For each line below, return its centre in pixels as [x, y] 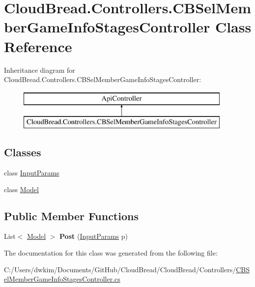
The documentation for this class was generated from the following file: [111, 253]
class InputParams [32, 173]
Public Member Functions [71, 215]
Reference [38, 46]
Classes [23, 152]
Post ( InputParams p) [94, 236]
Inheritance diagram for [40, 70]
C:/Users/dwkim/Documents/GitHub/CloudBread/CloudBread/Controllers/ [120, 269]
